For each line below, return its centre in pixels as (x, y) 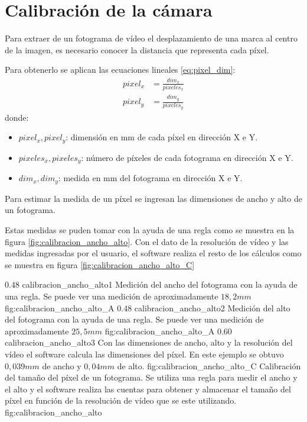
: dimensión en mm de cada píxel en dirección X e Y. (162, 137)
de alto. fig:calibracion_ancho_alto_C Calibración (209, 365)
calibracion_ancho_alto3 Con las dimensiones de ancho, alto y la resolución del (149, 342)
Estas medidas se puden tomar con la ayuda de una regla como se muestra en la (150, 229)
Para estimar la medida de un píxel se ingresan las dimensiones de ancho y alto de (153, 198)
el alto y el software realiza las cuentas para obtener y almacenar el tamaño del (148, 389)
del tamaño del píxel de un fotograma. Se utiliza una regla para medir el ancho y (151, 377)
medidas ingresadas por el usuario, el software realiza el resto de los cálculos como (153, 253)
